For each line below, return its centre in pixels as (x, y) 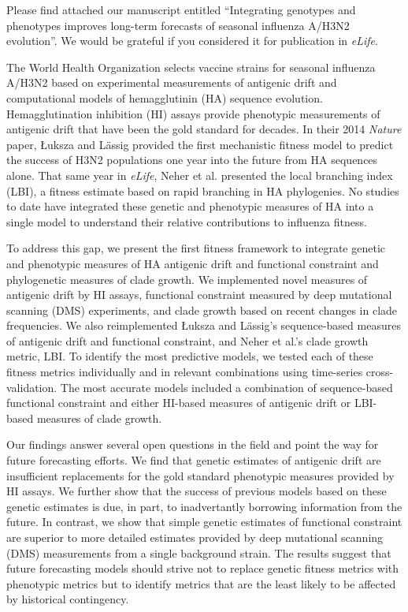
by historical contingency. (68, 599)
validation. (32, 387)
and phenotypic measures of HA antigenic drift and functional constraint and (193, 263)
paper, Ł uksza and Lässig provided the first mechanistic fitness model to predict (200, 144)
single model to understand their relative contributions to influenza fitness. (187, 221)
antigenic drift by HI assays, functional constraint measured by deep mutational (199, 295)
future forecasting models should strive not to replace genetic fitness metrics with (203, 568)
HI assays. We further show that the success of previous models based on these (197, 491)
